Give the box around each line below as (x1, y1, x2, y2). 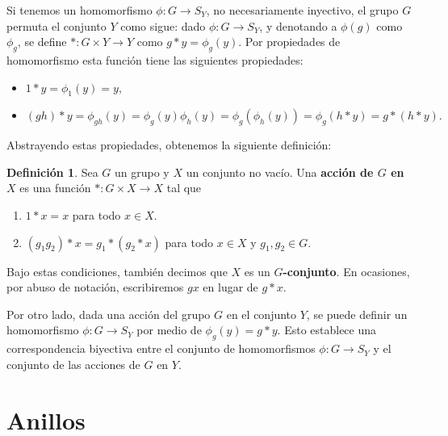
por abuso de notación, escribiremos (6, 279, 184, 296)
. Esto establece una (277, 321, 377, 338)
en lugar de (203, 279, 258, 296)
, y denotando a (259, 17, 337, 34)
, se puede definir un (306, 305, 408, 322)
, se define (17, 33, 67, 50)
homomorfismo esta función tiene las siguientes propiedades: (6, 51, 304, 68)
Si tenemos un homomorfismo (6, 2, 153, 18)
